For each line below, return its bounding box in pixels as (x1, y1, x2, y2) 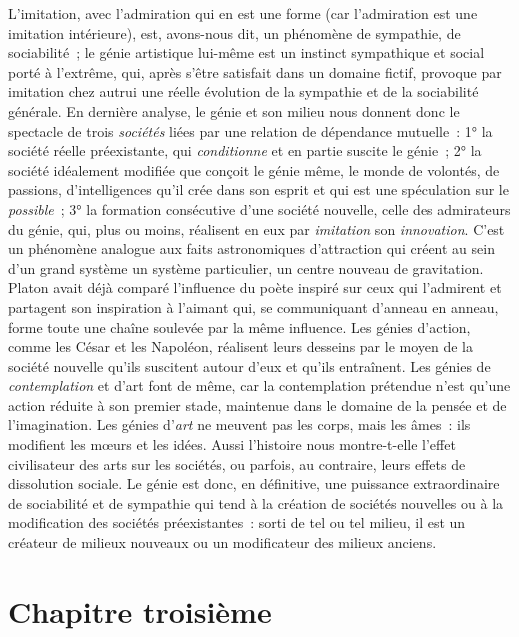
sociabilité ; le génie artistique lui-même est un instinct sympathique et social (8, 42, 485, 63)
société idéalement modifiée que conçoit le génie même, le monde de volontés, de (8, 159, 500, 180)
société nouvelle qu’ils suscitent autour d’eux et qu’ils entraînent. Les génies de (8, 355, 491, 376)
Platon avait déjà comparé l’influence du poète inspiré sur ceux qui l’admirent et (8, 277, 502, 298)
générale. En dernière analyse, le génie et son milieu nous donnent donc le (8, 100, 460, 121)
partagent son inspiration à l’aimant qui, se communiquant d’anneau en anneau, (8, 296, 499, 317)
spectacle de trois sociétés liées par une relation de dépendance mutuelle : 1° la (8, 120, 493, 141)
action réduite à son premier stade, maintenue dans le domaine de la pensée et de (8, 394, 507, 415)
